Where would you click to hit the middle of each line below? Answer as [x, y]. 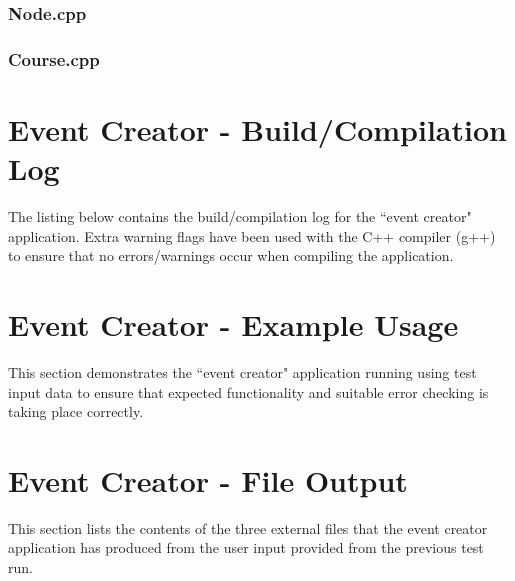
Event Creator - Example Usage [233, 323]
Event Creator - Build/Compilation [257, 128]
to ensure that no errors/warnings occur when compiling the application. [231, 255]
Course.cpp [54, 58]
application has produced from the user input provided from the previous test [246, 547]
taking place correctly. [76, 411]
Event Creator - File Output [208, 479]
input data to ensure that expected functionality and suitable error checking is [248, 391]
